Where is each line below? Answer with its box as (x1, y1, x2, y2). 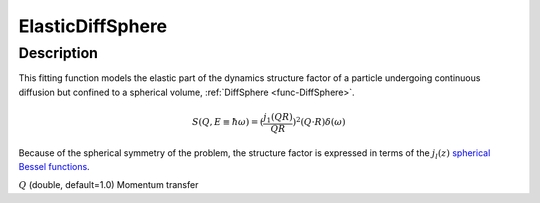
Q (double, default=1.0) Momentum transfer (18, 179, 199, 191)
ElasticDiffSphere (18, 15, 168, 37)
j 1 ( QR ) (263, 111, 294, 125)
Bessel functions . (18, 160, 90, 172)
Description (18, 44, 99, 62)
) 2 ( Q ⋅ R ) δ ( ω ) (292, 115, 346, 128)
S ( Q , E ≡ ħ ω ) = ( (191, 116, 264, 128)
